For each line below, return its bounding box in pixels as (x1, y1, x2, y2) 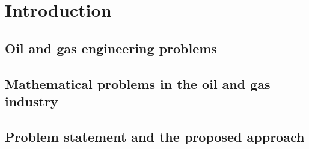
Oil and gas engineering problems (5, 38, 217, 57)
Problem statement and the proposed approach (5, 127, 305, 145)
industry (5, 91, 58, 110)
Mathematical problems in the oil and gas (5, 74, 271, 93)
